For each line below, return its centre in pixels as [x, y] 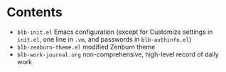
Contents [35, 12]
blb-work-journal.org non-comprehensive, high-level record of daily [118, 54]
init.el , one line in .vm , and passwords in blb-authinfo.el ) [104, 39]
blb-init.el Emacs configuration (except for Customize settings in [115, 32]
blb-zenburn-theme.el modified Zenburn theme [86, 47]
